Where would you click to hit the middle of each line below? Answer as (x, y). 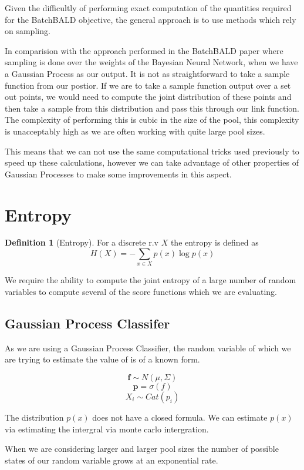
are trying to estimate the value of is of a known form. (102, 359)
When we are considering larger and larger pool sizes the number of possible (142, 449)
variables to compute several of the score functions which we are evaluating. (141, 291)
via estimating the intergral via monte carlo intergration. (107, 429)
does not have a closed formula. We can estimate (180, 417)
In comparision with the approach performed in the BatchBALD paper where (144, 50)
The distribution (34, 417)
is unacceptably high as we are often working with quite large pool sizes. (135, 131)
